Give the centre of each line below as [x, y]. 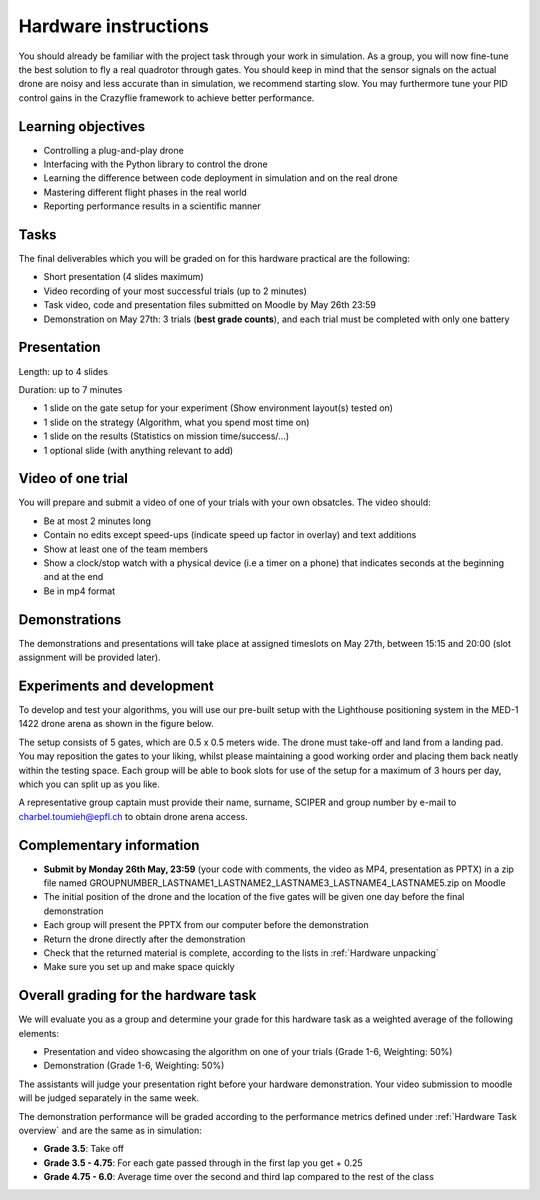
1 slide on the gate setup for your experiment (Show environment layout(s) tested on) [218, 408]
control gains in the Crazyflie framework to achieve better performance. [166, 97]
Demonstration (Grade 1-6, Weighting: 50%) [134, 1066]
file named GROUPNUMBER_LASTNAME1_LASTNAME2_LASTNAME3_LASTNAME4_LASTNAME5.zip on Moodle [274, 883]
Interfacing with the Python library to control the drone [156, 164]
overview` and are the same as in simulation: [110, 1130]
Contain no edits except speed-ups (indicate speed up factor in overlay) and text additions [230, 535]
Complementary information [109, 845]
